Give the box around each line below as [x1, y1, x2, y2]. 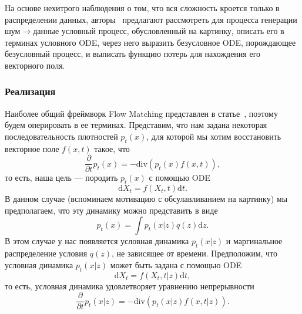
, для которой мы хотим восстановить [146, 130, 281, 142]
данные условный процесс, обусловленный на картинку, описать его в [33, 25, 284, 37]
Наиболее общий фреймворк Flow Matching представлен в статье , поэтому [5, 107, 278, 119]
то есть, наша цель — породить [5, 171, 118, 184]
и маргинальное [226, 235, 283, 247]
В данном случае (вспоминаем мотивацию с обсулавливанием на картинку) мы [5, 193, 288, 205]
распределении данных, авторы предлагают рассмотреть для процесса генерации [5, 13, 297, 25]
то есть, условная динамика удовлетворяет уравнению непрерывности [5, 279, 254, 292]
